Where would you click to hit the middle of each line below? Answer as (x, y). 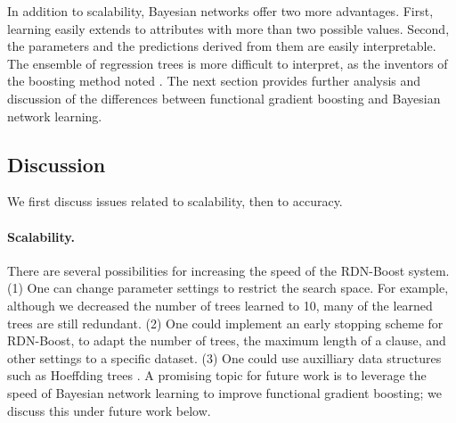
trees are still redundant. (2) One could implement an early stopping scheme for (225, 323)
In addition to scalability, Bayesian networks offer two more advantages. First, (220, 11)
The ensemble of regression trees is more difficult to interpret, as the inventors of (228, 63)
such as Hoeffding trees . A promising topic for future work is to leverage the (217, 375)
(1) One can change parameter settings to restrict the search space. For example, (228, 288)
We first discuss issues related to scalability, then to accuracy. (175, 201)
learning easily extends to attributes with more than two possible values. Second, (228, 28)
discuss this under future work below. (109, 410)
